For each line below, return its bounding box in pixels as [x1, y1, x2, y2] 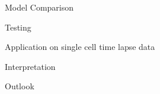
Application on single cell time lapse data [5, 41, 155, 53]
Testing [5, 21, 31, 33]
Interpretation [5, 60, 56, 72]
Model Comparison [5, 1, 74, 13]
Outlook [5, 80, 34, 92]
